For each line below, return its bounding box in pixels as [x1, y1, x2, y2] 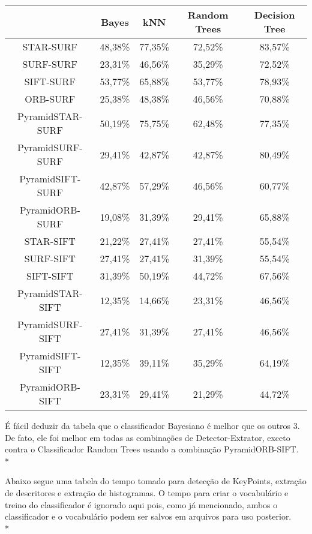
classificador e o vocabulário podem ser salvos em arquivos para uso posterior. [5, 510, 292, 523]
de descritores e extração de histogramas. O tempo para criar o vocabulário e [5, 486, 289, 499]
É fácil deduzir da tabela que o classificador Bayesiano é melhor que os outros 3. [5, 419, 300, 431]
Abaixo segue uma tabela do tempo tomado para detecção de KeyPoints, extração [5, 475, 307, 487]
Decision [254, 8, 295, 22]
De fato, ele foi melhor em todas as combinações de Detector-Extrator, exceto [5, 431, 290, 443]
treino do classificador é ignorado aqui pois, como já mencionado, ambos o [5, 498, 278, 511]
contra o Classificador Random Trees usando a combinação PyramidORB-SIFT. [5, 443, 299, 455]
